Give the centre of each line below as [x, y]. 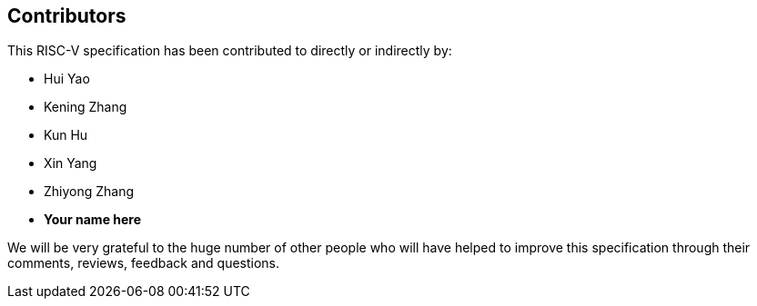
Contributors [67, 16]
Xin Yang [71, 163]
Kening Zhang [86, 107]
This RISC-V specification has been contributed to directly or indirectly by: [230, 51]
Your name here [93, 220]
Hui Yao [67, 79]
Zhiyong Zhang [89, 192]
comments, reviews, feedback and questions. [144, 263]
